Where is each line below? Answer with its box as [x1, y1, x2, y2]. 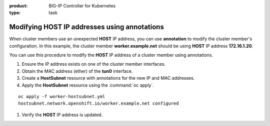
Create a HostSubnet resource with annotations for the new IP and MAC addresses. [21, 75, 195, 81]
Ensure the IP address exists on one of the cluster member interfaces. [21, 61, 166, 67]
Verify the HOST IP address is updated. [21, 112, 103, 118]
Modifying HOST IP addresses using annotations [9, 23, 164, 31]
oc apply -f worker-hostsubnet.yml [18, 94, 105, 100]
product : [9, 3, 28, 8]
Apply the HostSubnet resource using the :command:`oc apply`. [21, 82, 154, 88]
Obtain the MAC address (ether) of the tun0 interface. [21, 68, 133, 74]
